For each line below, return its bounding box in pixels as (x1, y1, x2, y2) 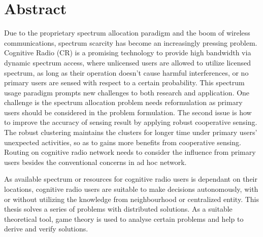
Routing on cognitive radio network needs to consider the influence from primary (4, 147, 256, 157)
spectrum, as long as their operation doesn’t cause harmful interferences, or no (4, 67, 249, 78)
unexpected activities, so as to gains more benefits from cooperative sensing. (4, 137, 241, 147)
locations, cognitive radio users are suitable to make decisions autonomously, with (4, 184, 258, 194)
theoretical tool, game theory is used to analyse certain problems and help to (4, 213, 244, 224)
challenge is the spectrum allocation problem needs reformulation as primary (4, 97, 243, 108)
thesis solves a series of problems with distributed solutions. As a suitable (4, 204, 233, 214)
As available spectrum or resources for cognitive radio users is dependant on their (4, 174, 257, 184)
